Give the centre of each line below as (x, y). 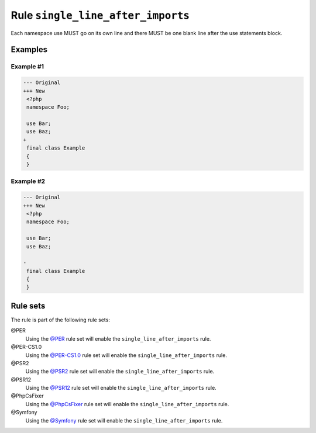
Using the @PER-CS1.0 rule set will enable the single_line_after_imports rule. (126, 355)
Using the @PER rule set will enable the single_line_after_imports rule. (118, 338)
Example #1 (27, 67)
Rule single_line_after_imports (100, 15)
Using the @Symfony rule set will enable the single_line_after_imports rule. (124, 420)
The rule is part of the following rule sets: (61, 320)
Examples (29, 50)
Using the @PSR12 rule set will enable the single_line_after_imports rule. (121, 388)
